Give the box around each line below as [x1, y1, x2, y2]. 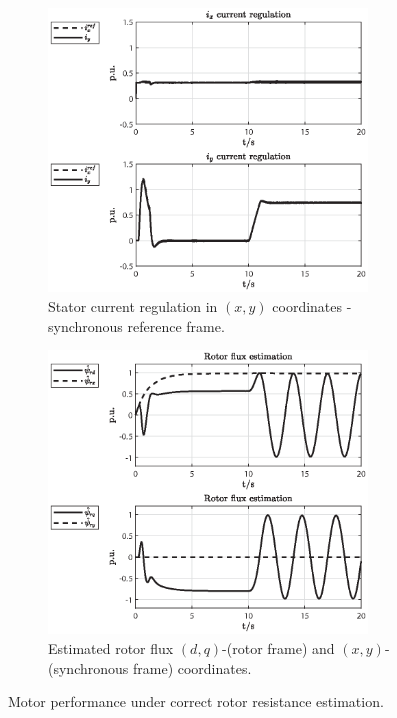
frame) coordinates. [132, 657, 252, 678]
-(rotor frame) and [222, 638, 335, 659]
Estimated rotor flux [48, 638, 174, 659]
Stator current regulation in [48, 295, 218, 316]
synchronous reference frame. [48, 315, 225, 336]
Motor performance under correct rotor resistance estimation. [8, 691, 384, 712]
